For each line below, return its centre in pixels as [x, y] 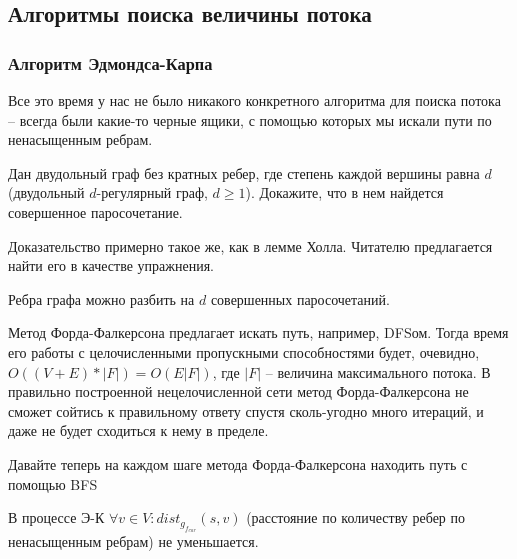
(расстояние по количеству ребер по [356, 517]
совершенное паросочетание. [95, 211]
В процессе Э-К [56, 517]
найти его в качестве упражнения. [111, 265]
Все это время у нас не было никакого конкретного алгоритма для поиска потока [254, 100]
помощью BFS [53, 483]
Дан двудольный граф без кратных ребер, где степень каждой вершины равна [244, 172]
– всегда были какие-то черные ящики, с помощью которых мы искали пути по [250, 119]
